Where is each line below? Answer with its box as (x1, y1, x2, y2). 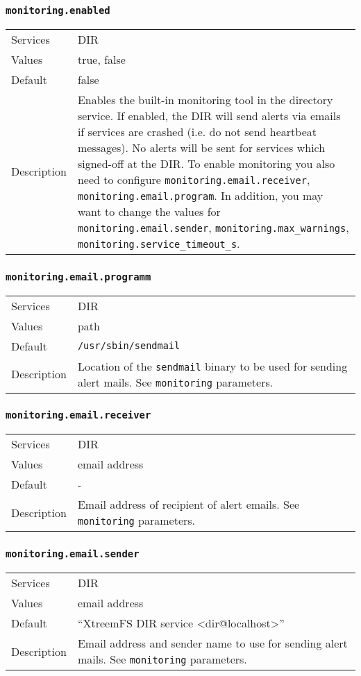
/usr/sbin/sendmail (77, 340, 180, 352)
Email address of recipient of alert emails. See (77, 496, 300, 513)
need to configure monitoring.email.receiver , (77, 171, 310, 187)
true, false (77, 51, 126, 67)
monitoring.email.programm (6, 271, 151, 282)
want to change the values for (77, 203, 221, 219)
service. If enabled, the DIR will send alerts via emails (77, 107, 341, 124)
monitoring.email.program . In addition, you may (77, 187, 324, 203)
